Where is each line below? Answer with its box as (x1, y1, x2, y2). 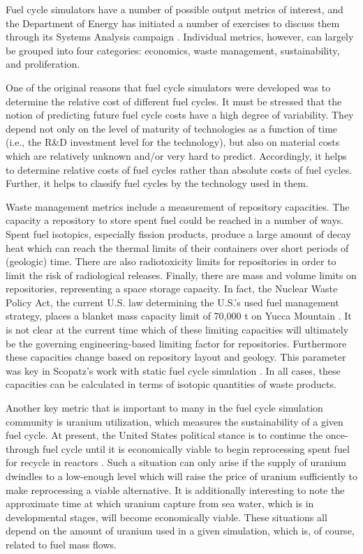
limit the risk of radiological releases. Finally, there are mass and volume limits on (6, 267, 357, 282)
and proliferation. (6, 57, 80, 71)
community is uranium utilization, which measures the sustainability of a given (6, 414, 343, 428)
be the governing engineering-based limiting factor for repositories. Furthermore (6, 336, 347, 350)
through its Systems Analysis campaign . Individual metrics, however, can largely (6, 29, 354, 44)
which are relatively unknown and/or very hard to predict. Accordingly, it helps (6, 148, 347, 163)
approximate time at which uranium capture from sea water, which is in (6, 496, 314, 511)
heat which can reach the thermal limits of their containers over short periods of (6, 240, 349, 255)
